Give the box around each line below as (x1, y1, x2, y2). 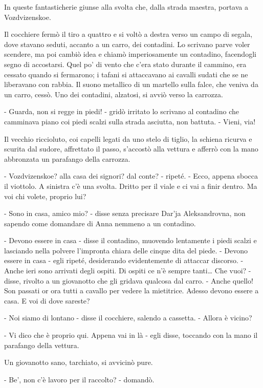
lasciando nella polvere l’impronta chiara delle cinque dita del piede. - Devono (4, 245, 248, 255)
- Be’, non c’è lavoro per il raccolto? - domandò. (4, 374, 155, 384)
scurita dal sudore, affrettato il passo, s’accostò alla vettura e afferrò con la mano (4, 143, 258, 154)
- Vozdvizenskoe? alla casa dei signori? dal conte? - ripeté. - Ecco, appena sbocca (4, 170, 258, 181)
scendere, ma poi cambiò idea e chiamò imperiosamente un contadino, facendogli (4, 49, 256, 59)
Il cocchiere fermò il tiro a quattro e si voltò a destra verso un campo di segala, (4, 29, 253, 39)
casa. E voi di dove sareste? (4, 295, 90, 306)
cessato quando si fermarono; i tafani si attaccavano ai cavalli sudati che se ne (4, 69, 248, 79)
